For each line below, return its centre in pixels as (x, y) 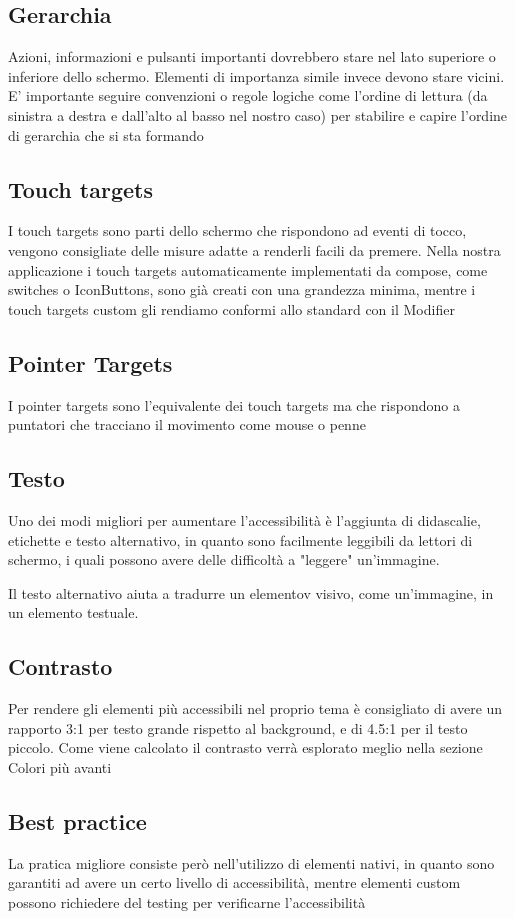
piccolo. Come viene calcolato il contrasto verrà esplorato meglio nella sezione (245, 747)
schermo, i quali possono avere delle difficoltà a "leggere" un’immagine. (224, 559)
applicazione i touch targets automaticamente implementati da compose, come (248, 269)
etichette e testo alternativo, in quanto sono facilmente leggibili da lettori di (240, 539)
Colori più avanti (60, 766)
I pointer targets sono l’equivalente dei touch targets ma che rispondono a (234, 404)
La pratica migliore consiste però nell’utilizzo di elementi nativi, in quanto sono (251, 862)
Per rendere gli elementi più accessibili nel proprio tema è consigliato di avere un (255, 708)
